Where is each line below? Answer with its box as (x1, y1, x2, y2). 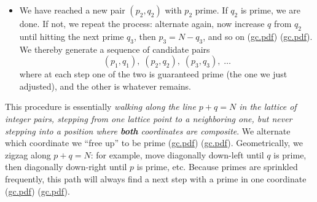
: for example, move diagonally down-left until (90, 148, 264, 161)
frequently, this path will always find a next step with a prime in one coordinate (5, 172, 307, 185)
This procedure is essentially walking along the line (5, 100, 196, 113)
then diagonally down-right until (5, 160, 127, 173)
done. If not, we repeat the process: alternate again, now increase (19, 17, 265, 29)
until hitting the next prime (19, 29, 124, 42)
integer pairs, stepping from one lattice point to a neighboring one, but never (5, 112, 292, 125)
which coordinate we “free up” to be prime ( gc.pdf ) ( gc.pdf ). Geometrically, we (5, 136, 303, 149)
